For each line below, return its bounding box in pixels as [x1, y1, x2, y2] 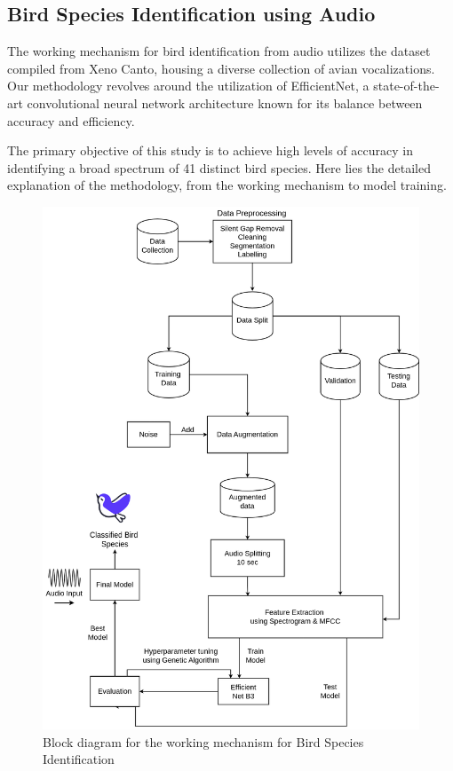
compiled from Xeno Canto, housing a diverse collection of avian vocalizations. [7, 59, 435, 77]
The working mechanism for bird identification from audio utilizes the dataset [7, 42, 431, 60]
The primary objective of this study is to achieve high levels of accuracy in [7, 141, 413, 160]
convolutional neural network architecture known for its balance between [27, 93, 423, 112]
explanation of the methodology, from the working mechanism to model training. [7, 176, 447, 194]
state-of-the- [373, 76, 440, 95]
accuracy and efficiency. [7, 111, 135, 130]
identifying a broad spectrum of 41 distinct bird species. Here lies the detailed [7, 158, 431, 177]
